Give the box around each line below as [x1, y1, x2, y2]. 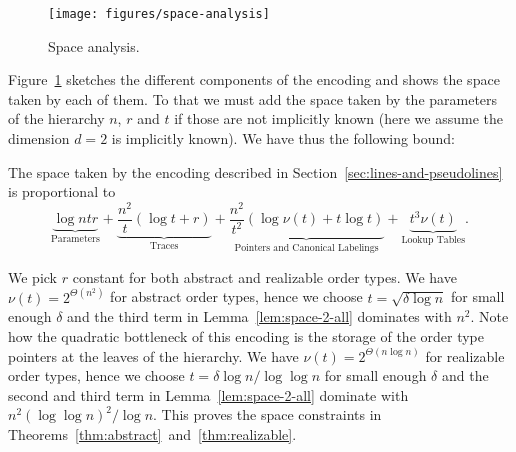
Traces [150, 240, 179, 251]
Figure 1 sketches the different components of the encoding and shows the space [8, 69, 500, 90]
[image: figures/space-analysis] [48, 7, 270, 21]
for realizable [425, 345, 505, 366]
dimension [8, 128, 70, 149]
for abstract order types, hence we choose [110, 286, 363, 307]
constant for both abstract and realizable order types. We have [72, 266, 457, 287]
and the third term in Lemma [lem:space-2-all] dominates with [67, 306, 452, 327]
